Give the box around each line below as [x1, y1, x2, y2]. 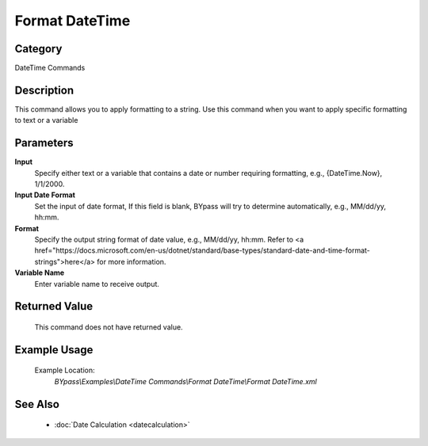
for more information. [96, 257, 166, 266]
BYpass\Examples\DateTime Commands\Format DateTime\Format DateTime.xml [54, 376, 317, 386]
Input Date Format [14, 190, 75, 200]
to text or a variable [14, 116, 78, 125]
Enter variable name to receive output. [34, 279, 160, 288]
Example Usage [14, 343, 94, 356]
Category [14, 42, 63, 55]
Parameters [14, 136, 74, 150]
